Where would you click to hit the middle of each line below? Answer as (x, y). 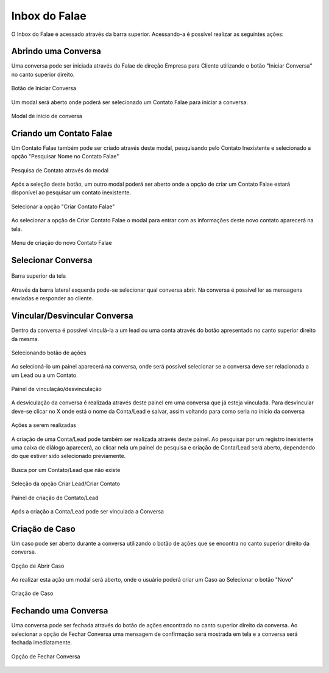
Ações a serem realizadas (44, 425)
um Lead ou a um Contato (44, 375)
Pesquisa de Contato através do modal (60, 170)
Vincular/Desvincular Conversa (72, 316)
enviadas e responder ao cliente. (52, 298)
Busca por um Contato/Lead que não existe (66, 470)
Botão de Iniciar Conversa (44, 88)
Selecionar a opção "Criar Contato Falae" (63, 206)
